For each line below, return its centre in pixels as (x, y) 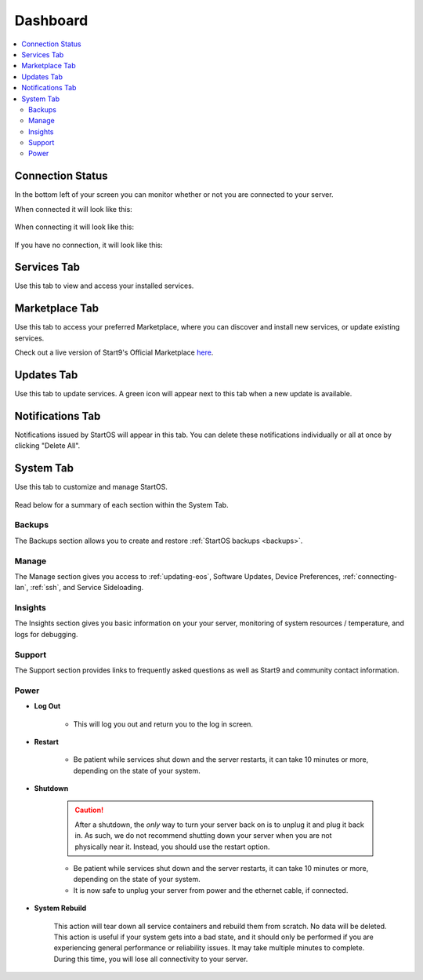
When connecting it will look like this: (74, 227)
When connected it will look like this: (73, 209)
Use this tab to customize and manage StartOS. (91, 487)
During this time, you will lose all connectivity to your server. (151, 959)
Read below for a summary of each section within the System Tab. (121, 505)
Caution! (89, 810)
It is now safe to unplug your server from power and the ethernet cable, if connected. (211, 890)
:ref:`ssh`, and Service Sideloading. (87, 588)
